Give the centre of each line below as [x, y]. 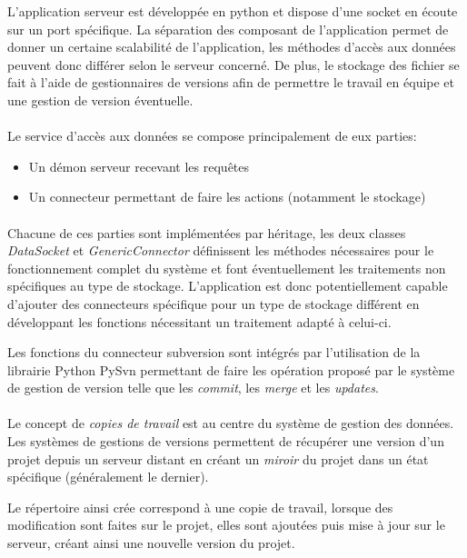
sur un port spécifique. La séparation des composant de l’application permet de [228, 29]
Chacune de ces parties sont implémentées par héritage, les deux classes [207, 232]
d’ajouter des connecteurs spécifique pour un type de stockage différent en [214, 303]
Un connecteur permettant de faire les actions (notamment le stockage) [227, 197]
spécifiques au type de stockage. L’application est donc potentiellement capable [228, 286]
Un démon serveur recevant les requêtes [139, 166]
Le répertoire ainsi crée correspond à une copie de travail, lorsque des [200, 507]
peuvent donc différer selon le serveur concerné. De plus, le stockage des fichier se [233, 64]
